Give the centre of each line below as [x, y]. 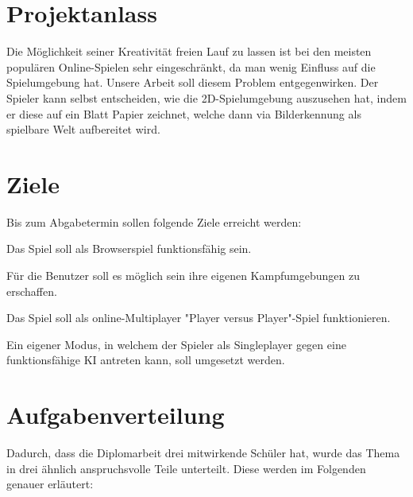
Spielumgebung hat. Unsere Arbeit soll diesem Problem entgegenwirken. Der [193, 82]
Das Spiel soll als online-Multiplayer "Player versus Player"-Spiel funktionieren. [199, 318]
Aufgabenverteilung [116, 415]
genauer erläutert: [50, 484]
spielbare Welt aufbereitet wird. [83, 129]
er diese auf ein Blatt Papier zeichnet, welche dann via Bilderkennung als [184, 113]
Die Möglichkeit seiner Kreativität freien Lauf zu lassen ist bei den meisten [189, 51]
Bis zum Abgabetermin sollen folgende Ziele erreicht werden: [154, 221]
